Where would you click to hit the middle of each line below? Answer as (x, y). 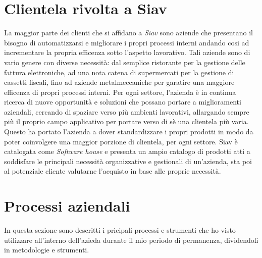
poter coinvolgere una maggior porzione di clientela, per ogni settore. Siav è (121, 141)
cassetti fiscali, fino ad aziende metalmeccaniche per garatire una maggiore (119, 82)
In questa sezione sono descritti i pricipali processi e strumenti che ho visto (120, 230)
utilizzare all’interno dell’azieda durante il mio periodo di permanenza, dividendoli (131, 240)
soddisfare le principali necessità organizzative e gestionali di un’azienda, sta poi (128, 161)
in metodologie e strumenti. (47, 250)
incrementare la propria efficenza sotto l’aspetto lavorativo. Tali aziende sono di (127, 52)
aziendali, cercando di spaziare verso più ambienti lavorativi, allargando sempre (127, 111)
